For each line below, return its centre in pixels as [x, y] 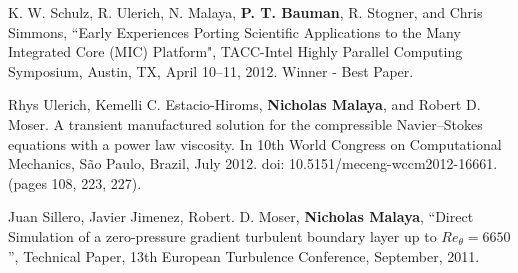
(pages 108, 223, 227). [75, 182]
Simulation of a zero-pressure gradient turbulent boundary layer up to [222, 235]
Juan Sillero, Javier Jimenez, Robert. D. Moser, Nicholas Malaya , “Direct [241, 216]
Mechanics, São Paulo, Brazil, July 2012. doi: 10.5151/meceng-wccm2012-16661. [253, 163]
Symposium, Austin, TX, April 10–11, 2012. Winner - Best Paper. [211, 70]
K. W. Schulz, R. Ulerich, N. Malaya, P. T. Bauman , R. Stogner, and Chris [245, 12]
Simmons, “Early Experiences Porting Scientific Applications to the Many [234, 31]
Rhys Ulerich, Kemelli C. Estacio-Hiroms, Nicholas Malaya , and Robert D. [244, 104]
